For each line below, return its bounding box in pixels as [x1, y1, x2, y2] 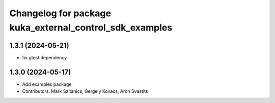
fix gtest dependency [22, 54, 67, 60]
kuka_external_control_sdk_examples [9, 22, 173, 33]
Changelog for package [9, 8, 112, 19]
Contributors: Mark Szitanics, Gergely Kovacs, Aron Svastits [22, 88, 148, 94]
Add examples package [22, 81, 72, 87]
